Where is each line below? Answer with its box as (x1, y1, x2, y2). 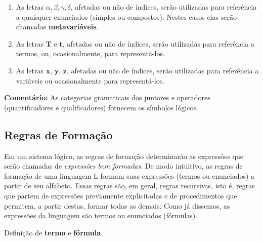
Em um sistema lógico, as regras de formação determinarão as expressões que (4, 150, 244, 161)
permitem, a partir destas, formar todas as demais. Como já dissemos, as (4, 200, 230, 211)
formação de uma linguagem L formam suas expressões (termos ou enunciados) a (4, 170, 255, 181)
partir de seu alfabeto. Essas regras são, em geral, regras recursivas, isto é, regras (4, 180, 255, 191)
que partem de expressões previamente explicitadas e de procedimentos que (4, 190, 237, 200)
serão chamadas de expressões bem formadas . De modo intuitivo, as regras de (4, 160, 243, 171)
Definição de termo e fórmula (4, 227, 101, 237)
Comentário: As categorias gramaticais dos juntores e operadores (4, 92, 210, 103)
